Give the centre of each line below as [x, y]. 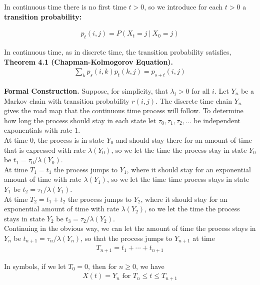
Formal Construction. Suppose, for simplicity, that [86, 91]
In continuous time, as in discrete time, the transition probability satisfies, [118, 52]
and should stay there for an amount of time [184, 140]
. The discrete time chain [194, 100]
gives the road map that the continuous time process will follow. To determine [124, 110]
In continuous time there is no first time [65, 7]
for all [201, 91]
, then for [102, 266]
